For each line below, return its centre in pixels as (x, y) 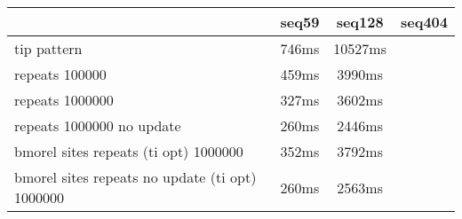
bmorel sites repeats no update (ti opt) (135, 177)
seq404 (424, 22)
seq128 (360, 22)
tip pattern (48, 48)
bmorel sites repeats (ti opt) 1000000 (129, 151)
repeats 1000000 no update (98, 125)
